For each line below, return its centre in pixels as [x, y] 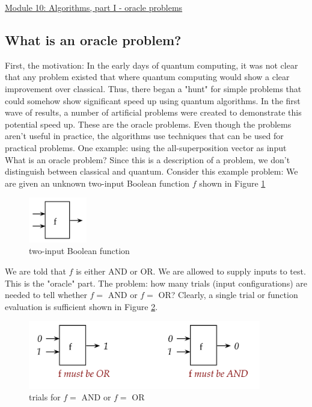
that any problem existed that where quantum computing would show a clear [147, 77]
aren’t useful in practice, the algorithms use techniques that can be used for [144, 136]
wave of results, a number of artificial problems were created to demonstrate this [153, 112]
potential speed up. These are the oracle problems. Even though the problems [148, 124]
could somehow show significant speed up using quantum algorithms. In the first [153, 100]
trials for [45, 397]
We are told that [35, 271]
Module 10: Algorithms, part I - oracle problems [94, 7]
